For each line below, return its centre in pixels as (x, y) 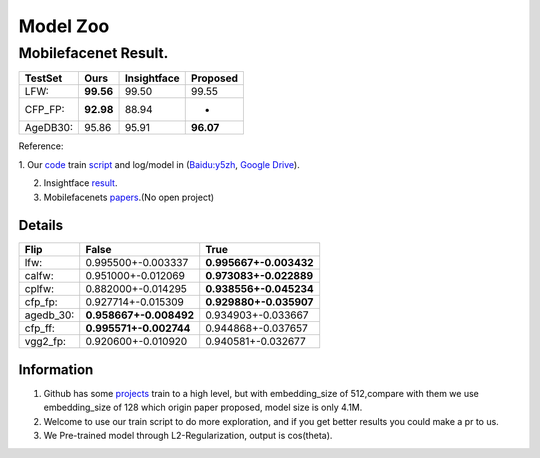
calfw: (39, 276)
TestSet (43, 78)
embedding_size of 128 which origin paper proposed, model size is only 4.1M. (203, 407)
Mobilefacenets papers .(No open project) (129, 197)
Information (56, 369)
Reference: (41, 146)
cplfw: (39, 289)
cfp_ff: (39, 328)
